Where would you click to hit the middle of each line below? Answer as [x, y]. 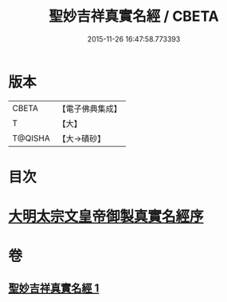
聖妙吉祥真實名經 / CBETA [134, 16]
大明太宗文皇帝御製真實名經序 [106, 217]
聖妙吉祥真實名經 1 [54, 288]
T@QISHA [31, 138]
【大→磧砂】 [82, 138]
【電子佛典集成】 [90, 109]
